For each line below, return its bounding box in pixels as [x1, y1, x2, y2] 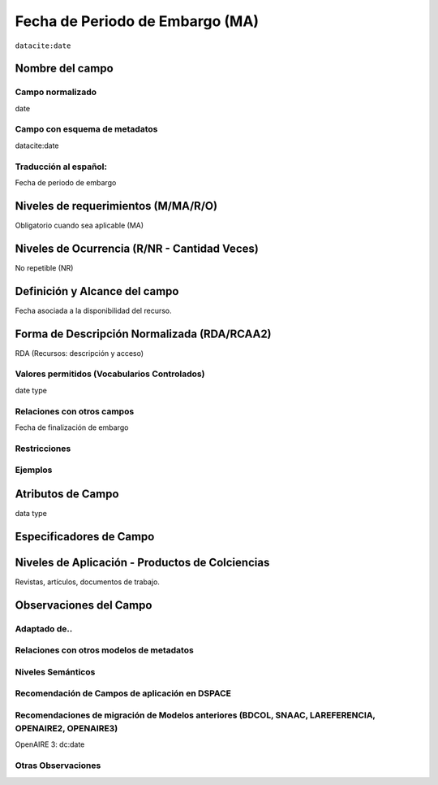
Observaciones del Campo [15, 598, 152, 612]
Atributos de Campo [15, 487, 119, 501]
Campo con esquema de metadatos [15, 124, 158, 135]
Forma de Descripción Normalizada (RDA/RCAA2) [15, 327, 272, 340]
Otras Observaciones [15, 760, 101, 771]
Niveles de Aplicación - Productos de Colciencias [15, 555, 270, 569]
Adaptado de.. [15, 622, 73, 634]
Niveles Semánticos [15, 666, 96, 678]
